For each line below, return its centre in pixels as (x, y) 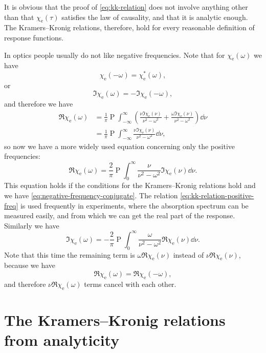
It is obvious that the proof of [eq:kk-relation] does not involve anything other (126, 7)
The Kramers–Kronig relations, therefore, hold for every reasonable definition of (129, 27)
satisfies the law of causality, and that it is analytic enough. (155, 17)
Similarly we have (32, 225)
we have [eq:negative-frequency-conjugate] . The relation (91, 195)
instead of (189, 254)
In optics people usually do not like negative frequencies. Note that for (115, 55)
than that (19, 17)
